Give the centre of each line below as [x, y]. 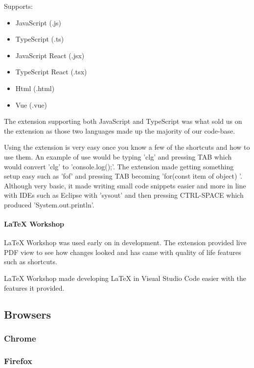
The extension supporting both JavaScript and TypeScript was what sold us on [123, 121]
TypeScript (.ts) [40, 39]
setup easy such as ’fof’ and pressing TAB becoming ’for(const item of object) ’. [123, 176]
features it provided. [34, 287]
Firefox [18, 360]
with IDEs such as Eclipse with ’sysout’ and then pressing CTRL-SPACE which [124, 195]
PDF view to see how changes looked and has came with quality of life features [123, 252]
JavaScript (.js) [38, 22]
